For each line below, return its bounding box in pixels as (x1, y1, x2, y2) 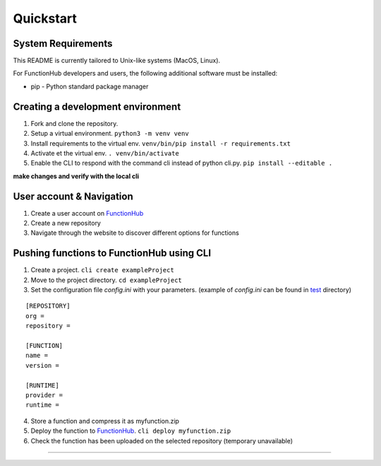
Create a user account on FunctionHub (30, 209, 144, 217)
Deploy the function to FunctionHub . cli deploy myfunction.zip (30, 426, 231, 435)
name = (25, 351, 49, 360)
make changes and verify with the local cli (13, 172, 140, 180)
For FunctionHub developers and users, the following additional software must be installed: (13, 69, 278, 78)
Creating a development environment (13, 100, 181, 112)
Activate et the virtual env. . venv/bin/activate (30, 148, 179, 157)
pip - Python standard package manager (30, 82, 149, 91)
